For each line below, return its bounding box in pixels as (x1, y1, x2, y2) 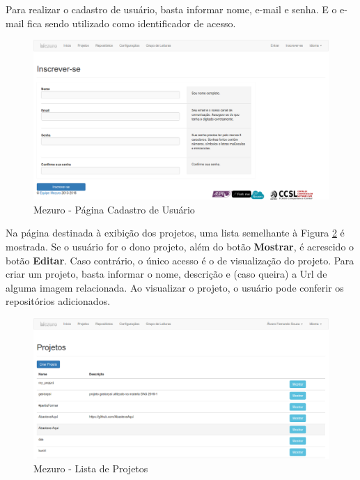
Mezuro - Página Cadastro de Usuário (33, 202, 195, 216)
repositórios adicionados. (6, 294, 111, 308)
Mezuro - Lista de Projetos (33, 461, 148, 476)
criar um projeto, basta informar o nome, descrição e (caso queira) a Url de (6, 267, 327, 281)
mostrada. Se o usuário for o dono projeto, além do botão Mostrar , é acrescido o (6, 239, 354, 253)
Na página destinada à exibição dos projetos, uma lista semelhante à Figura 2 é (6, 225, 345, 240)
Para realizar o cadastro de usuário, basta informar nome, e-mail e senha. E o (6, 2, 337, 16)
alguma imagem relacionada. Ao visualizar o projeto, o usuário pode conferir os (6, 280, 344, 294)
